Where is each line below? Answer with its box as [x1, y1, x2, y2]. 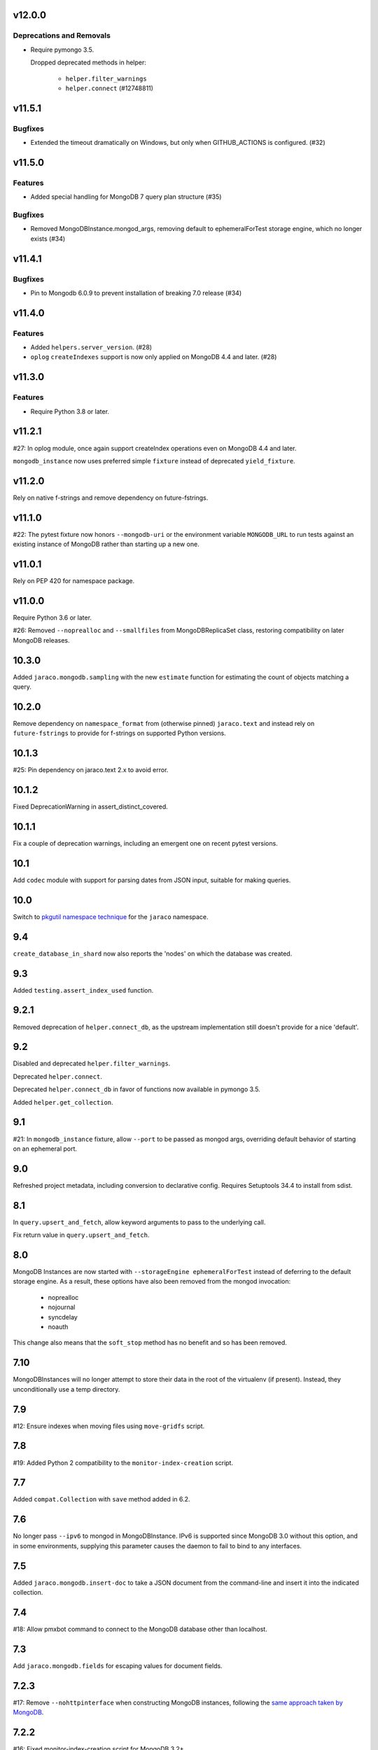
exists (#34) [30, 234, 66, 243]
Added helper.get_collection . [13, 1098, 113, 1106]
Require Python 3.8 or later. [30, 407, 110, 416]
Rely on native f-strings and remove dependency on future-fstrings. [13, 493, 209, 502]
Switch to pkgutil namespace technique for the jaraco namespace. [13, 912, 209, 920]
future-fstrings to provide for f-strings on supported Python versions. [13, 729, 227, 738]
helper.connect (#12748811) [65, 84, 154, 92]
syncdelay [48, 1312, 78, 1321]
